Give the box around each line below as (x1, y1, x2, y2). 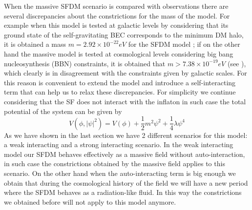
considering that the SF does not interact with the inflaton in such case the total (4, 96, 246, 106)
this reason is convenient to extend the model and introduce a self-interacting (4, 77, 236, 87)
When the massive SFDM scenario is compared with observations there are (4, 1, 229, 11)
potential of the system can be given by (4, 106, 122, 116)
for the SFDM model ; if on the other (128, 39, 240, 49)
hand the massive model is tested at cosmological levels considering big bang (4, 48, 233, 58)
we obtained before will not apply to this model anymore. (4, 196, 176, 207)
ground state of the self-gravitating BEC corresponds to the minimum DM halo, (4, 29, 244, 39)
